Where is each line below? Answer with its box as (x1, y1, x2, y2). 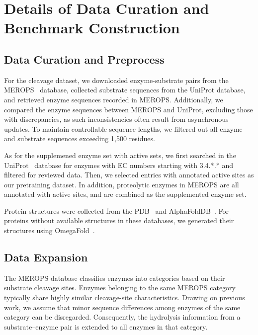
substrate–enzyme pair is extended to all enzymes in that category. (4, 321, 208, 332)
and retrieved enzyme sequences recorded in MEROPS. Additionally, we (4, 94, 223, 104)
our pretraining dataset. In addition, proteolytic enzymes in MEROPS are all (4, 179, 239, 189)
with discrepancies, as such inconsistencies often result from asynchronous (4, 114, 229, 124)
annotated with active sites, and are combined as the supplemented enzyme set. (4, 189, 247, 199)
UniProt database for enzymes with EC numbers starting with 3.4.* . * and (4, 160, 233, 170)
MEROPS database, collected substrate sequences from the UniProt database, (4, 84, 246, 95)
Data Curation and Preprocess (4, 51, 165, 67)
